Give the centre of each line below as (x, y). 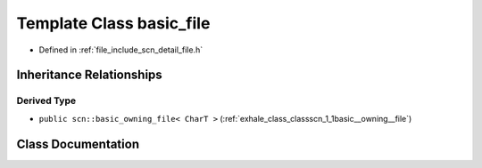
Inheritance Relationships (89, 75)
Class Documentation (78, 144)
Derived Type (46, 100)
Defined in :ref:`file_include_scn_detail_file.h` (121, 50)
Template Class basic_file (113, 23)
